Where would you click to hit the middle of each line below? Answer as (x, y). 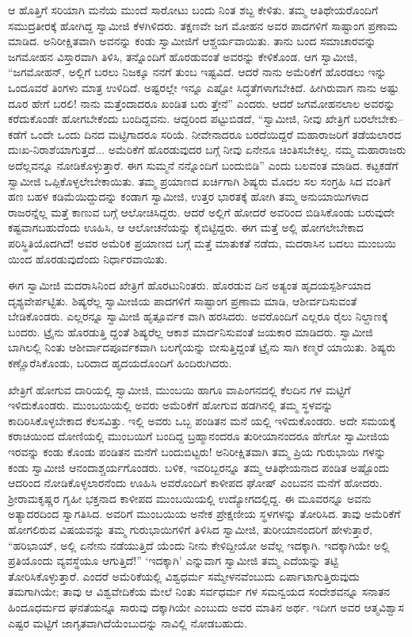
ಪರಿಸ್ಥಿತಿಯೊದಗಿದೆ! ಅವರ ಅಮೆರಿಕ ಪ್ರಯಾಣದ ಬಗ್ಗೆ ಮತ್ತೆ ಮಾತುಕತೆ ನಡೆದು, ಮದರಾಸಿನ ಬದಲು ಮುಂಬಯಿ (202, 242)
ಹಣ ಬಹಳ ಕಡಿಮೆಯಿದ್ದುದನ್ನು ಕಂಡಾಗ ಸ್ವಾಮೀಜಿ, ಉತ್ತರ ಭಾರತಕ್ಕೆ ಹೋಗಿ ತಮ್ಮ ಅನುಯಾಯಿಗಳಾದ (188, 196)
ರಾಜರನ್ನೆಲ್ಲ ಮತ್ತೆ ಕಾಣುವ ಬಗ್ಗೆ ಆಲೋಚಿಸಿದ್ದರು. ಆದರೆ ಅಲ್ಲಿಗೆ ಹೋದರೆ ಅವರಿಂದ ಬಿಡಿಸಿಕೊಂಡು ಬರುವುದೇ (202, 211)
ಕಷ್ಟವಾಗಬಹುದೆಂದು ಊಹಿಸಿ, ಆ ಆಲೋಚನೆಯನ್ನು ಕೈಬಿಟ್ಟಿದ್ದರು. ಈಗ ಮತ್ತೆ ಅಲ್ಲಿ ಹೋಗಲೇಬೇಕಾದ (186, 227)
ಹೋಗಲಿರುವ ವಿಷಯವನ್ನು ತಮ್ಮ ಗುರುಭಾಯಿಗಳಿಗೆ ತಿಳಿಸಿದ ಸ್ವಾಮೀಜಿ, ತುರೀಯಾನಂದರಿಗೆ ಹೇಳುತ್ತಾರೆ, (190, 529)
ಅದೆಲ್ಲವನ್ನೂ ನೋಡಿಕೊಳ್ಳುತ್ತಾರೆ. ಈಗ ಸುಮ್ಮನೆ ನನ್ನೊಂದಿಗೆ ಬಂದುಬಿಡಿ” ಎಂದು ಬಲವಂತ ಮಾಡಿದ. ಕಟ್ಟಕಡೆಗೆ (203, 165)
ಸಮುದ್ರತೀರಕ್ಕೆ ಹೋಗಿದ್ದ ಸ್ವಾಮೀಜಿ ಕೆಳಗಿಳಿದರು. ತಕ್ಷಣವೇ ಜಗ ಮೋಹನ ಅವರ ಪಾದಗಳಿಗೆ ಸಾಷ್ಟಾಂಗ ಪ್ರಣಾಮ (203, 25)
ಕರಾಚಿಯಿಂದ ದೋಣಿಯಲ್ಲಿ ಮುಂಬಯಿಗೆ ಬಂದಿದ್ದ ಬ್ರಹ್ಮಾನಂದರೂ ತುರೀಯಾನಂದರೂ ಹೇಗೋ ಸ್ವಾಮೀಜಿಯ (199, 436)
